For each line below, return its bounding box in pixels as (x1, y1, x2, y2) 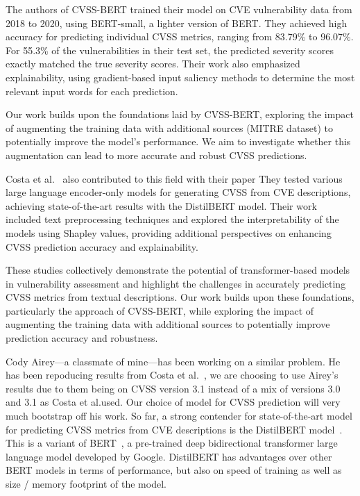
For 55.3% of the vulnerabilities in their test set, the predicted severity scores (6, 42, 334, 57)
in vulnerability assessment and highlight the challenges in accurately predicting (6, 276, 346, 290)
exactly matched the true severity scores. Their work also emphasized (6, 56, 300, 71)
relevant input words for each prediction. (6, 83, 178, 98)
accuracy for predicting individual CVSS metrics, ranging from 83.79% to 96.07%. (6, 29, 354, 44)
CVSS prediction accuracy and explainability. (6, 239, 198, 254)
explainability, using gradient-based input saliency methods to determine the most (6, 69, 355, 84)
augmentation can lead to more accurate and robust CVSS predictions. (6, 147, 307, 162)
